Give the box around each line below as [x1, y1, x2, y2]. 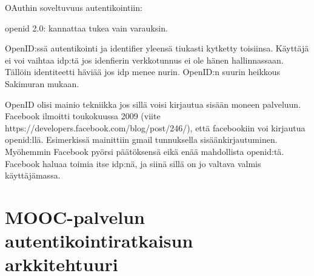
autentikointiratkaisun [5, 228, 193, 253]
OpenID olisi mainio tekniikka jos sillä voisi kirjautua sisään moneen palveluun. [5, 97, 301, 110]
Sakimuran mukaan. [5, 77, 79, 90]
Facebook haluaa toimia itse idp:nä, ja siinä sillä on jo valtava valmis [5, 157, 261, 169]
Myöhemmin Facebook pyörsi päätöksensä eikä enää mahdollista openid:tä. [5, 145, 284, 157]
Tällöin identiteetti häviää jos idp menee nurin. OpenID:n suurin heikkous [5, 65, 281, 78]
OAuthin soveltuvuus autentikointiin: [5, 1, 142, 13]
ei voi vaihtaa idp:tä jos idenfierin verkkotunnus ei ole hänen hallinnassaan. [5, 53, 284, 66]
